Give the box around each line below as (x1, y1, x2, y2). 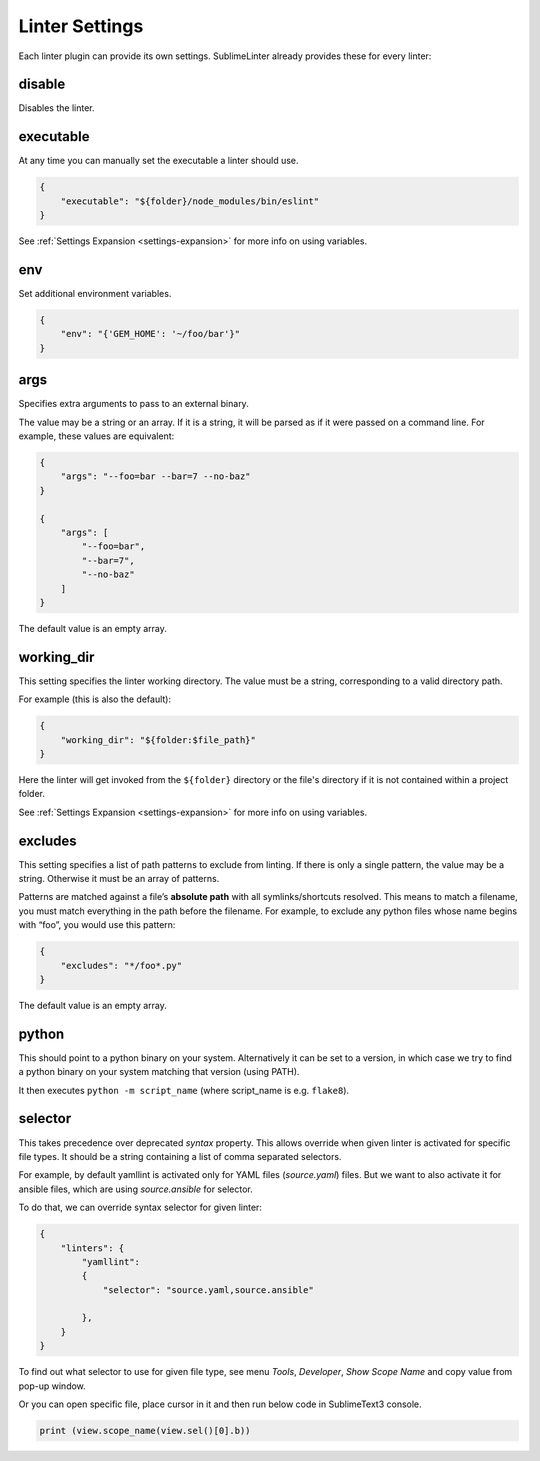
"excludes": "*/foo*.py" (60, 960, 183, 971)
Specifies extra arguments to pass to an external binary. (18, 398, 249, 410)
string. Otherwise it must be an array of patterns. (18, 873, 220, 885)
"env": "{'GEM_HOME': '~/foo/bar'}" (60, 328, 240, 340)
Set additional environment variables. (18, 288, 172, 300)
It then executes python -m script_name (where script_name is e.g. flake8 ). (18, 1084, 350, 1096)
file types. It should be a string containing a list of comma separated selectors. (18, 1150, 342, 1162)
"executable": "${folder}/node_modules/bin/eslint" (60, 195, 320, 207)
